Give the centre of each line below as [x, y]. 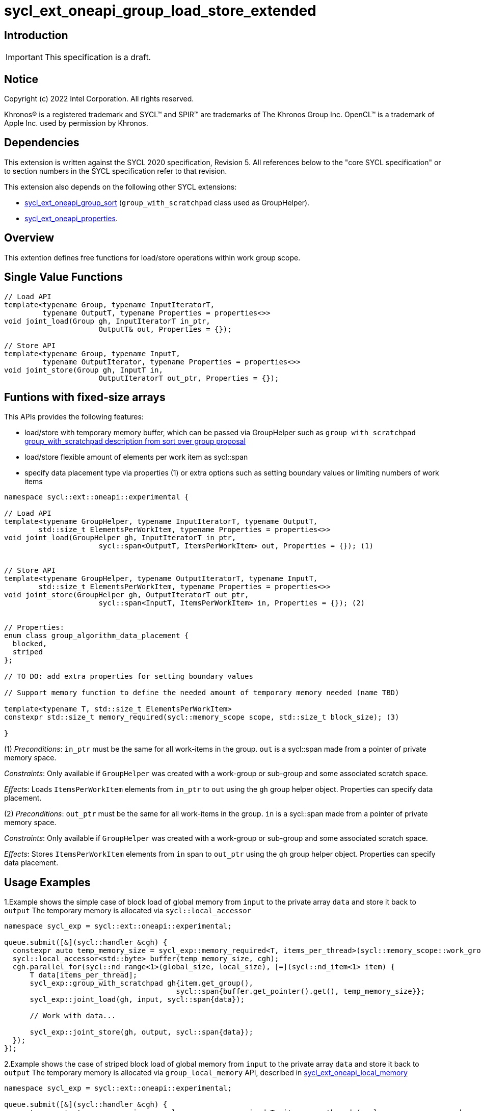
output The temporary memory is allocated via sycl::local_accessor [128, 911]
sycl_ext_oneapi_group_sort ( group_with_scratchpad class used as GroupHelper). [167, 202]
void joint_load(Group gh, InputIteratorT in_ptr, [107, 321]
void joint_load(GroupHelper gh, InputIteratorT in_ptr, [120, 538]
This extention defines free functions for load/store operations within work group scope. [152, 257]
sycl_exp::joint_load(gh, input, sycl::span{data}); [137, 1000]
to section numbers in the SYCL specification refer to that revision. [116, 171]
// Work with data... [73, 1016]
